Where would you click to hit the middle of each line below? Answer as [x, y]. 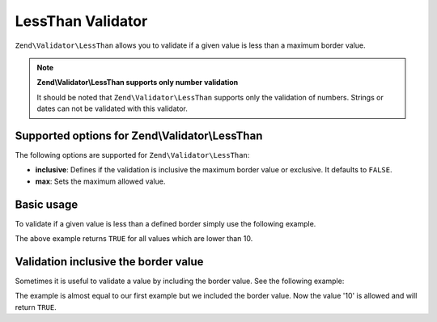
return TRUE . [36, 307]
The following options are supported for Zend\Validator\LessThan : [132, 155]
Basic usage [47, 204]
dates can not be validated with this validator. [112, 108]
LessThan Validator [81, 21]
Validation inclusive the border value [109, 262]
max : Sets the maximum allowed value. [100, 181]
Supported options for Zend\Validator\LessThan [139, 136]
